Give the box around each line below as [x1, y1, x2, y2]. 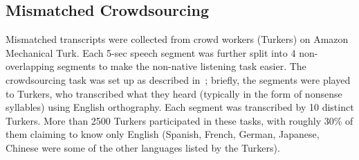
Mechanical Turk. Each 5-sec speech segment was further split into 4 [6, 45, 296, 60]
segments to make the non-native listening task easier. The [57, 59, 306, 73]
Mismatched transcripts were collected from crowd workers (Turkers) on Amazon [6, 32, 349, 46]
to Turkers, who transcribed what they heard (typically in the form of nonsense [6, 86, 342, 100]
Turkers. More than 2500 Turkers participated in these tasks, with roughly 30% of [6, 113, 353, 127]
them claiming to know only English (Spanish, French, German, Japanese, [6, 127, 320, 141]
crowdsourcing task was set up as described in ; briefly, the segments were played [6, 72, 351, 87]
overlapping [6, 59, 55, 73]
